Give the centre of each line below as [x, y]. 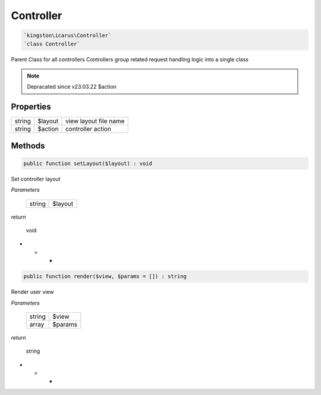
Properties [31, 107]
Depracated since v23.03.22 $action [72, 87]
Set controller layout [36, 179]
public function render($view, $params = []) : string [105, 276]
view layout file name [95, 121]
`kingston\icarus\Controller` [67, 35]
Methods [28, 146]
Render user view [32, 292]
